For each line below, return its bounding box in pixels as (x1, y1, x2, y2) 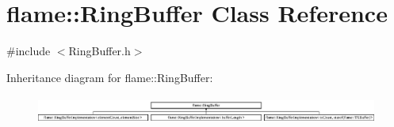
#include (6, 43, 51, 59)
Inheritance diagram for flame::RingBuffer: (6, 69, 213, 85)
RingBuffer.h (68, 43, 131, 59)
